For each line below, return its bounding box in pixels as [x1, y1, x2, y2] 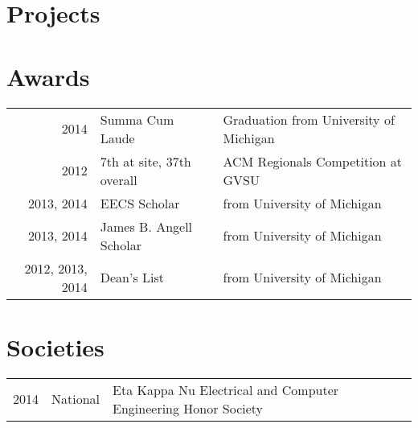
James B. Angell [100, 216, 193, 236]
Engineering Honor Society [113, 398, 264, 418]
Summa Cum [100, 109, 174, 129]
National [51, 389, 100, 409]
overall [100, 170, 137, 189]
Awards [6, 60, 90, 93]
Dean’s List [100, 268, 165, 286]
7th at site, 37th [100, 151, 191, 171]
